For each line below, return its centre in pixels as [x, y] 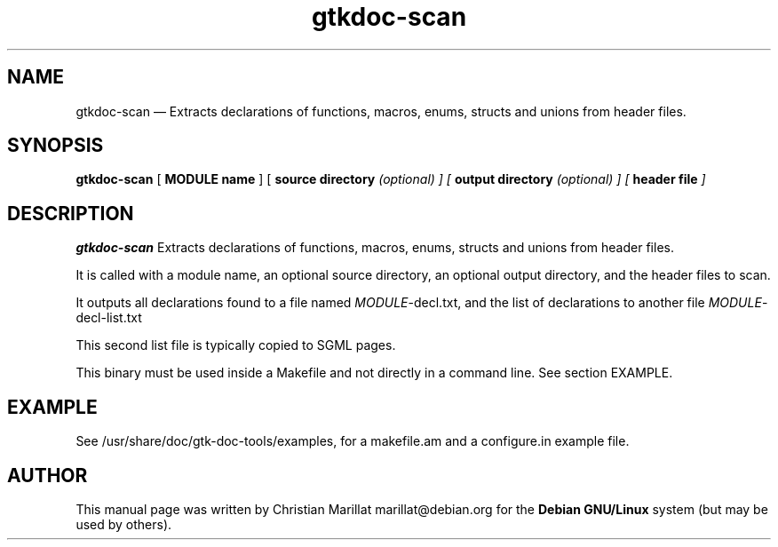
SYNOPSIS [56, 146]
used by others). [124, 524]
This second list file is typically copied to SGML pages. [236, 345]
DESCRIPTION [71, 213]
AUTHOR [48, 475]
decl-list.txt [109, 318]
